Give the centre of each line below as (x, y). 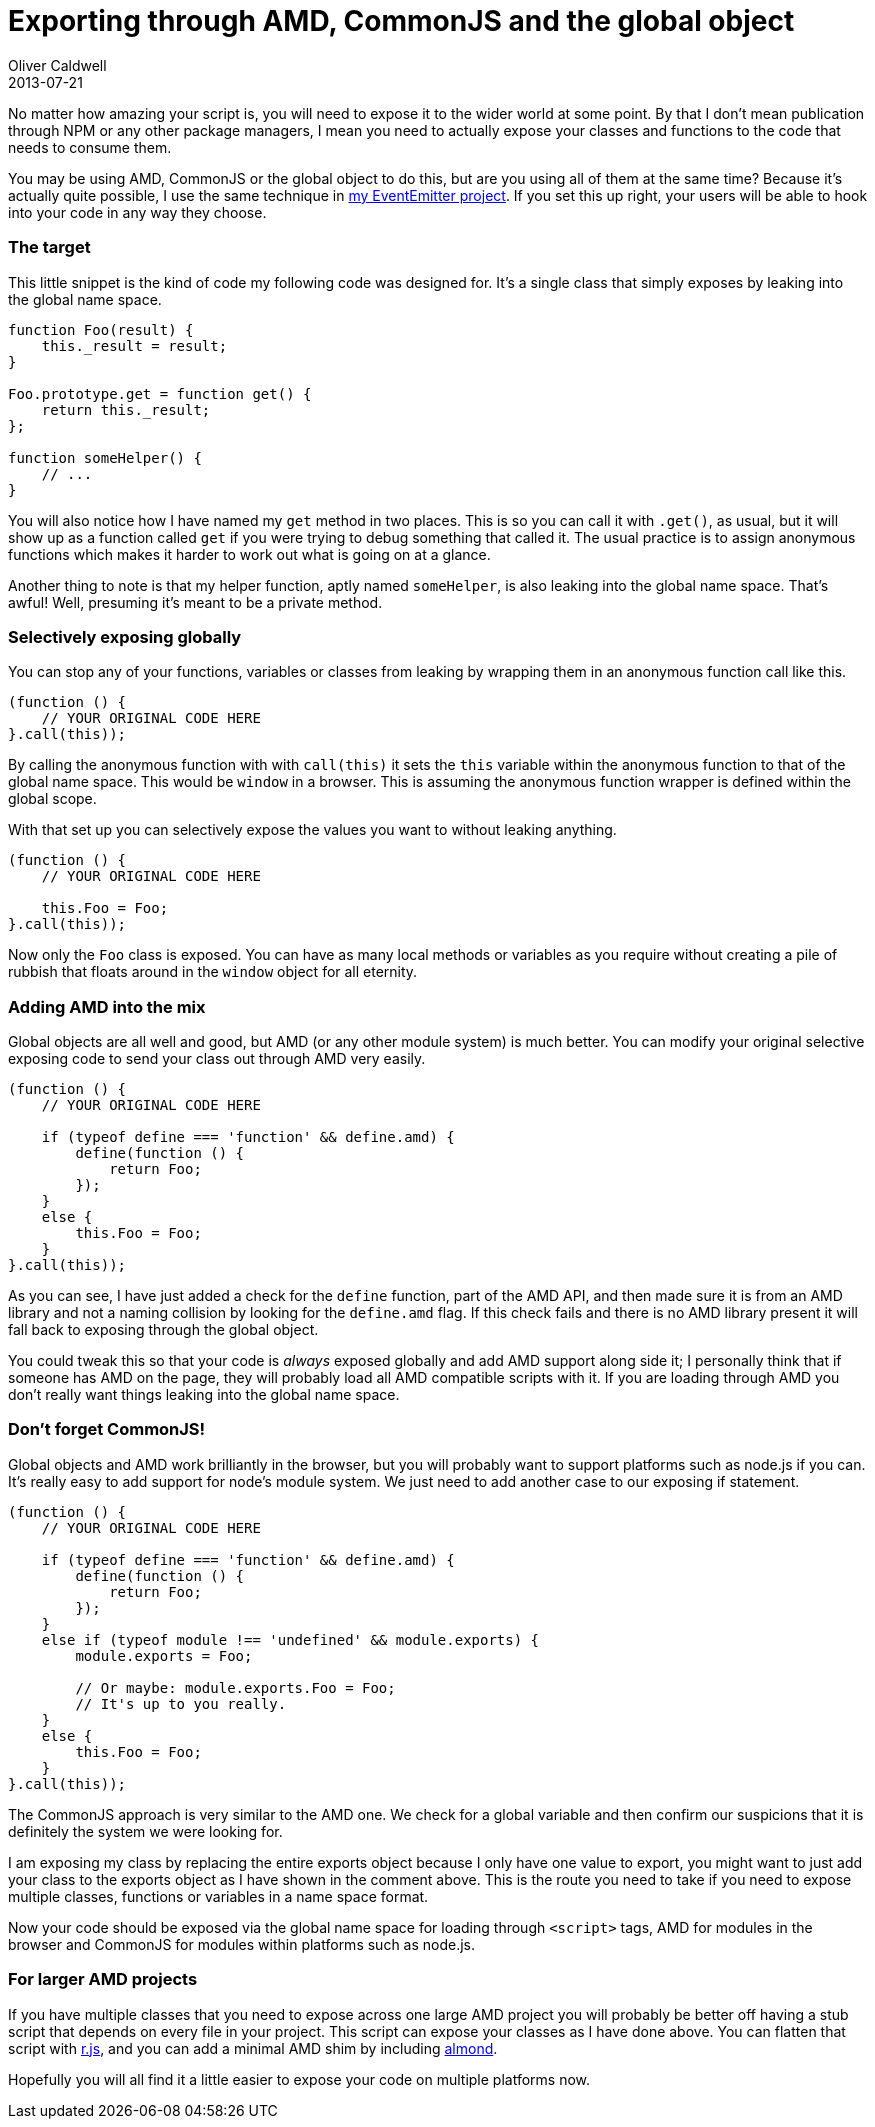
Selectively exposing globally (125, 636)
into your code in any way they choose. (137, 212)
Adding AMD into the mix (107, 1006)
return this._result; (126, 409)
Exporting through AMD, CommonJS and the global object (401, 21)
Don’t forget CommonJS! (107, 1429)
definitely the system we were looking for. (145, 1831)
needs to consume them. (90, 147)
